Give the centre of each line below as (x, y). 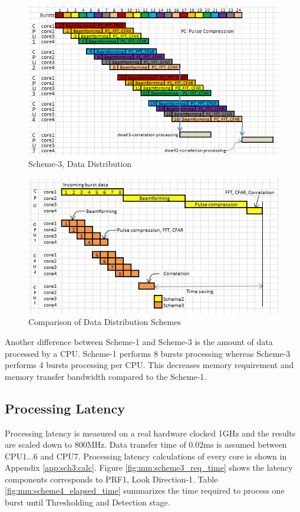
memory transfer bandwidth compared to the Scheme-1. (106, 376)
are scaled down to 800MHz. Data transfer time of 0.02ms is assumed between (146, 444)
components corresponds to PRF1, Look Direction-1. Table (111, 479)
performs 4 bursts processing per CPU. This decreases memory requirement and (149, 365)
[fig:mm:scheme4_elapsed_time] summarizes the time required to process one (145, 490)
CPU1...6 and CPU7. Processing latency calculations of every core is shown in (146, 456)
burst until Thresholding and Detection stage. (88, 502)
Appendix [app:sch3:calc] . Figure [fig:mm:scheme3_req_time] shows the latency (149, 467)
